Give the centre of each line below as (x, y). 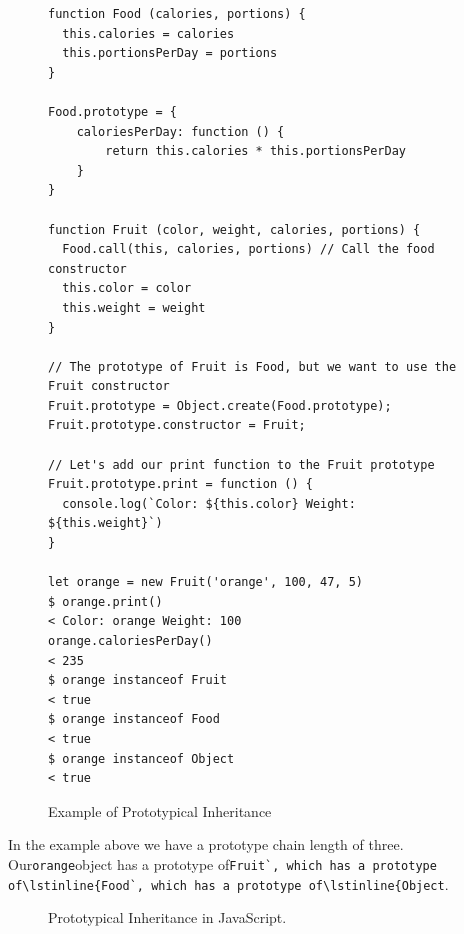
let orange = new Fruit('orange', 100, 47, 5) (205, 582)
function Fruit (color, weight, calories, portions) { (234, 229)
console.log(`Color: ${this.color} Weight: (209, 503)
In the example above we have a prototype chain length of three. (206, 844)
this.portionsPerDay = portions (170, 53)
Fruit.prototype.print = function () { (180, 484)
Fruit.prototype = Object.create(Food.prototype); (220, 405)
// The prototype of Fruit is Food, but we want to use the (252, 366)
